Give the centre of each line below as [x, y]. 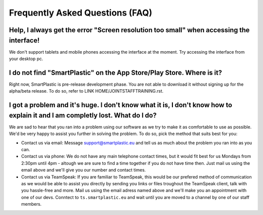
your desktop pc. [26, 59]
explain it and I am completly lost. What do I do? [83, 115]
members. [31, 204]
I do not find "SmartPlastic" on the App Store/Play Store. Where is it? [115, 72]
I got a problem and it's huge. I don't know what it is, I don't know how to [121, 105]
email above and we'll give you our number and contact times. [84, 170]
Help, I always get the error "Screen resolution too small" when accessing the [129, 30]
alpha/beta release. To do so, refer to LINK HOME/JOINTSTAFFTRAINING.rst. [86, 91]
